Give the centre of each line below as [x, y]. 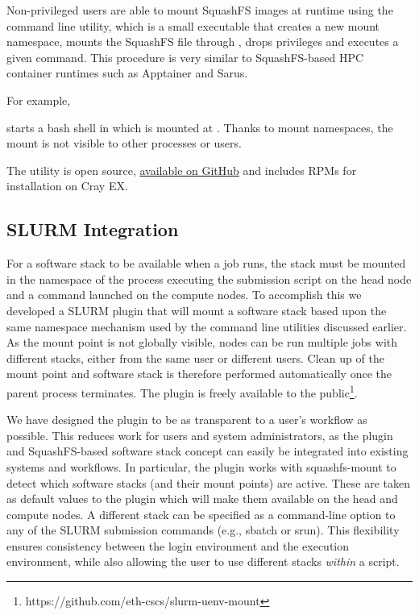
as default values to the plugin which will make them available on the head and [202, 499]
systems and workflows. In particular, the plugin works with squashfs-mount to [201, 466]
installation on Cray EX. [67, 186]
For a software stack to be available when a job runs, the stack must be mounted [206, 263]
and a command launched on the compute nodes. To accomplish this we [184, 295]
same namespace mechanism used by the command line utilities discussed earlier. [207, 326]
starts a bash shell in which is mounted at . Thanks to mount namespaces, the [200, 127]
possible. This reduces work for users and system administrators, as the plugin [200, 435]
